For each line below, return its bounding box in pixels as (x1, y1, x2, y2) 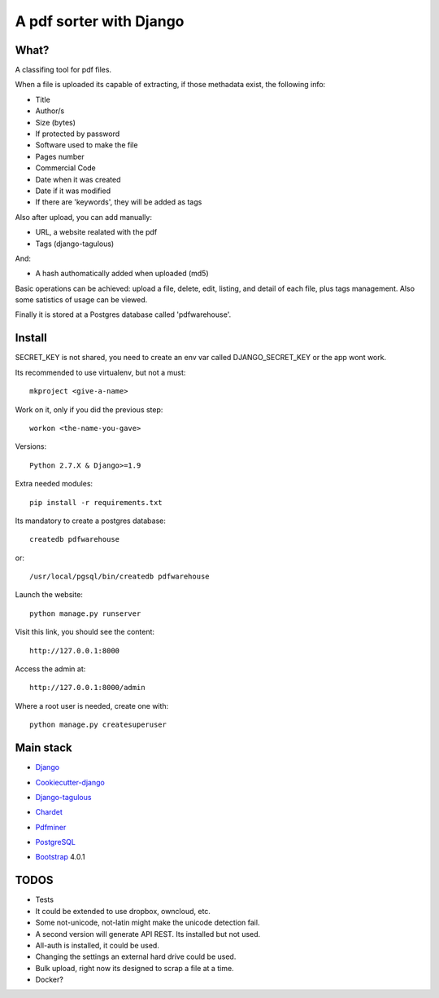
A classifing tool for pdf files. (15, 65, 112, 75)
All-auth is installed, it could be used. (35, 940, 160, 950)
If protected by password (35, 129, 120, 138)
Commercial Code (35, 163, 97, 173)
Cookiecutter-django (35, 777, 105, 787)
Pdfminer (35, 822, 67, 832)
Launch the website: (15, 590, 83, 600)
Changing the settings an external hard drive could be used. (35, 952, 237, 961)
